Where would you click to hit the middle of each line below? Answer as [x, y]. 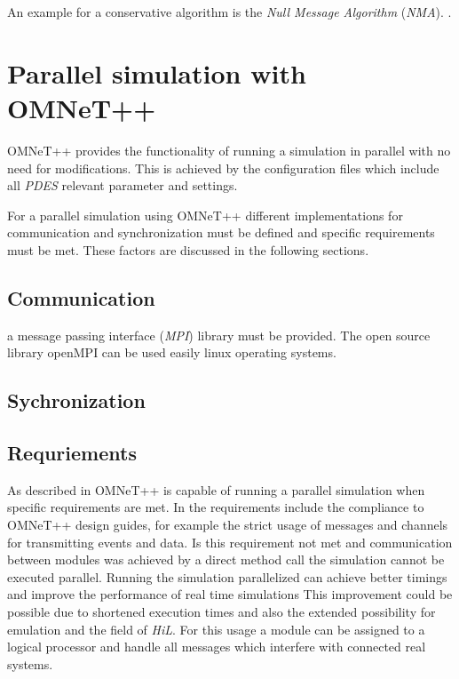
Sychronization [76, 400]
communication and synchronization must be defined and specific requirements [221, 232]
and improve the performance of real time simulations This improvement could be [230, 594]
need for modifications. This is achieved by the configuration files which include [223, 168]
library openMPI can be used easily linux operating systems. [172, 352]
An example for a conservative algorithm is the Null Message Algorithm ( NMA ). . [229, 12]
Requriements [72, 453]
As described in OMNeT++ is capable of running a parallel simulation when [216, 489]
